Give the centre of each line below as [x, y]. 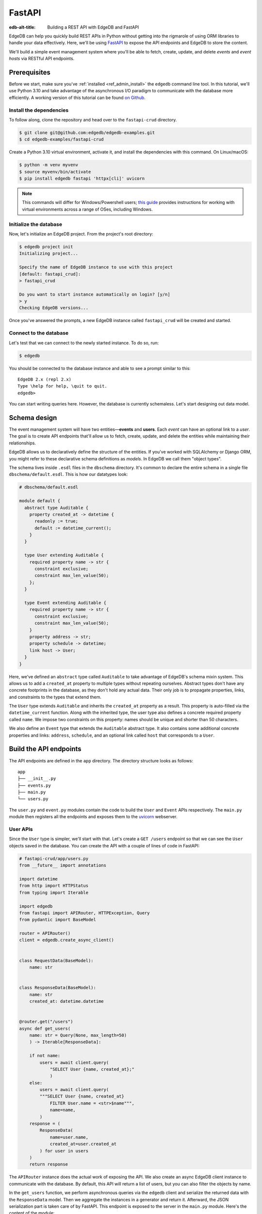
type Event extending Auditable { [65, 603]
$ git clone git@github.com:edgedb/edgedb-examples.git [87, 133]
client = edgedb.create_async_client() [66, 940]
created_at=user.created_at [83, 1144]
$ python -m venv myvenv [49, 165]
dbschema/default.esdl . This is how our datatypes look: [68, 474]
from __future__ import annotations [63, 865]
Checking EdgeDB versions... [54, 308]
